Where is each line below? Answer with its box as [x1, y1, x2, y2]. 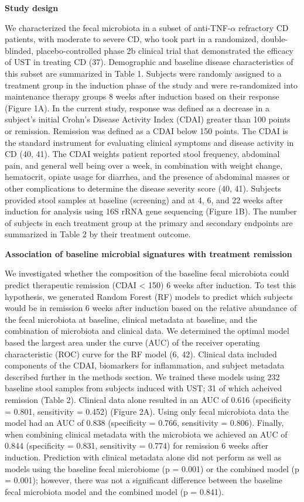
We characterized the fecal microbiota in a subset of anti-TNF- [5, 21, 231, 33]
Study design [5, 2, 59, 13]
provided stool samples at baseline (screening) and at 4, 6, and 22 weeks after [5, 193, 283, 206]
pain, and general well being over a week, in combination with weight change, [5, 159, 283, 171]
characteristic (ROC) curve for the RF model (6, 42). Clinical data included [5, 347, 277, 360]
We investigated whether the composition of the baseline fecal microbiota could [5, 267, 289, 279]
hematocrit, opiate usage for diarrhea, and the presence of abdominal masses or [5, 170, 290, 183]
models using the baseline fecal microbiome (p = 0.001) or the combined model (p [5, 462, 299, 474]
